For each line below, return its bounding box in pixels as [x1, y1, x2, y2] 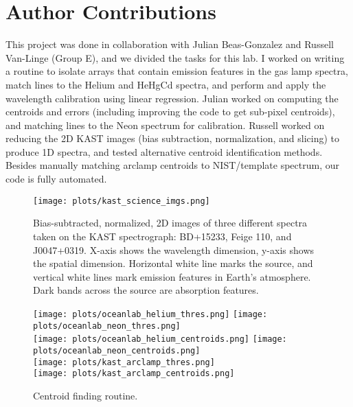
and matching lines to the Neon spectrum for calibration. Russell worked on [5, 117, 325, 132]
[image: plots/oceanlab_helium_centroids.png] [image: [33, 334, 287, 345]
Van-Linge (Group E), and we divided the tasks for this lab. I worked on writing [5, 50, 345, 65]
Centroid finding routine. [33, 388, 138, 402]
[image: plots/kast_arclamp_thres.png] [33, 357, 215, 367]
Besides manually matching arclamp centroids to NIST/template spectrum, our [5, 158, 339, 172]
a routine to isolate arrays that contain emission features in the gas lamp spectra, [5, 64, 348, 78]
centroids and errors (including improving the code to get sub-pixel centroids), [5, 104, 335, 119]
